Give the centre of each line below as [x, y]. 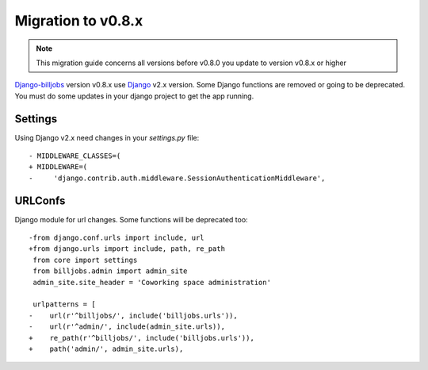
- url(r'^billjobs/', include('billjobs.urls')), [133, 315]
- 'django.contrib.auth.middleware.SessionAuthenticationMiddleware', [177, 178]
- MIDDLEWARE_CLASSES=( [75, 156]
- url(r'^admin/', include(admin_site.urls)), [127, 327]
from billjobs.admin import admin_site [110, 271]
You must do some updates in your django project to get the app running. [134, 96]
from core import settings [85, 260]
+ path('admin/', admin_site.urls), [106, 349]
